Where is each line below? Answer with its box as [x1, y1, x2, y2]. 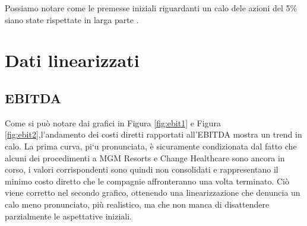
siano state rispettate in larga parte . [5, 13, 139, 26]
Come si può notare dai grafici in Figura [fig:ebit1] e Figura [5, 116, 221, 129]
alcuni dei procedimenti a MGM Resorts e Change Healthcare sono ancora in [5, 151, 285, 164]
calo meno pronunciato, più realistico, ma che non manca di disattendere [5, 198, 270, 210]
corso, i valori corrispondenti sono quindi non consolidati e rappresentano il [5, 163, 278, 176]
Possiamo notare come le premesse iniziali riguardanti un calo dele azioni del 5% [5, 2, 297, 14]
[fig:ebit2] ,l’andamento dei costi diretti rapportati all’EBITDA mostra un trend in [5, 128, 302, 141]
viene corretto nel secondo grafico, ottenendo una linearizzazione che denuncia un [5, 186, 300, 199]
